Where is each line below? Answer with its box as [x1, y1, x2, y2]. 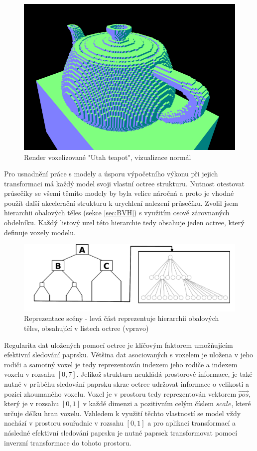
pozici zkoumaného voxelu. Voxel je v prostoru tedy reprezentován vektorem [4, 388, 237, 399]
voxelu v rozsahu [4, 369, 55, 379]
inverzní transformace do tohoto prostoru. [4, 437, 131, 448]
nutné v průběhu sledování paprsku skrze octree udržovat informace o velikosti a [4, 378, 250, 389]
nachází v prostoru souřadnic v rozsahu [4, 418, 124, 428]
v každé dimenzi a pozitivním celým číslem [83, 398, 214, 409]
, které [231, 398, 251, 409]
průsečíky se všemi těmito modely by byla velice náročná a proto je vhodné [4, 188, 234, 198]
